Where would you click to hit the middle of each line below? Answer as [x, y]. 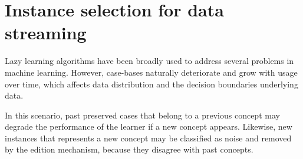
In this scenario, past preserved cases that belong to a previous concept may [142, 115]
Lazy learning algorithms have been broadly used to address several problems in [149, 61]
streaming [46, 33]
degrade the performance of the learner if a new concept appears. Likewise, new [149, 126]
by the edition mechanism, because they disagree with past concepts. [129, 149]
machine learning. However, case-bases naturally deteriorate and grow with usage [151, 72]
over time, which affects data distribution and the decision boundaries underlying [151, 84]
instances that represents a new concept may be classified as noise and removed [148, 138]
